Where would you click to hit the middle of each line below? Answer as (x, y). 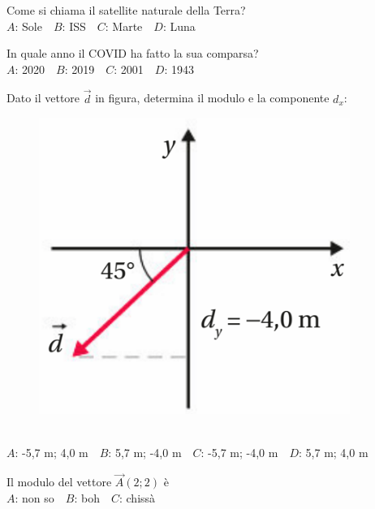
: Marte (124, 26)
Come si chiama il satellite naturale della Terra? (126, 10)
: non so (34, 497)
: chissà (137, 497)
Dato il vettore (43, 98)
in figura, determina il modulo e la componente (212, 98)
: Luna (179, 26)
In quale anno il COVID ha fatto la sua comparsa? (133, 53)
